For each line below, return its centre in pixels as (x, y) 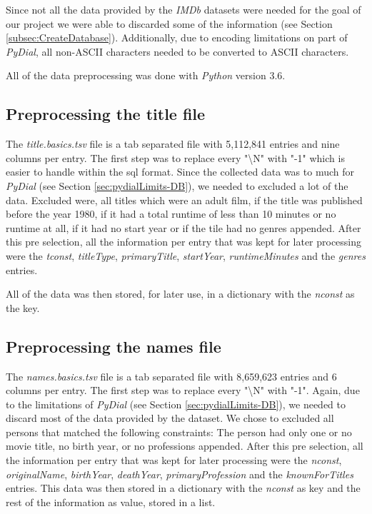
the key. (23, 307)
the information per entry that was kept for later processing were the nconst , (174, 460)
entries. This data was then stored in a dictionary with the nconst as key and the (183, 488)
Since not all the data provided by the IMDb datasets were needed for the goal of (184, 9)
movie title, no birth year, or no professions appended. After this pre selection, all (185, 446)
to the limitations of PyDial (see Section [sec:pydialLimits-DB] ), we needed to (176, 404)
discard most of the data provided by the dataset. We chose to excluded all (170, 418)
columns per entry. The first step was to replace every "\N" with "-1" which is (175, 157)
